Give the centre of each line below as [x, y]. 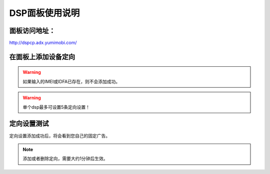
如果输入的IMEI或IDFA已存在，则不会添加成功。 [71, 81]
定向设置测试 [29, 124]
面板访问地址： [32, 31]
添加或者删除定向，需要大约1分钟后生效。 [65, 159]
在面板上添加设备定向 [42, 57]
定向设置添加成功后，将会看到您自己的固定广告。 [59, 136]
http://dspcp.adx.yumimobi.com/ [43, 43]
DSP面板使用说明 [44, 13]
